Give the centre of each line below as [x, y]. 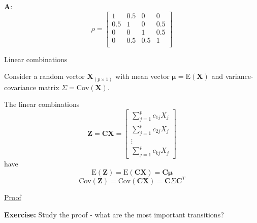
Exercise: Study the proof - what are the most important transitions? [114, 214]
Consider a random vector [44, 76]
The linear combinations [42, 104]
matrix [49, 87]
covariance [20, 87]
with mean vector [142, 76]
